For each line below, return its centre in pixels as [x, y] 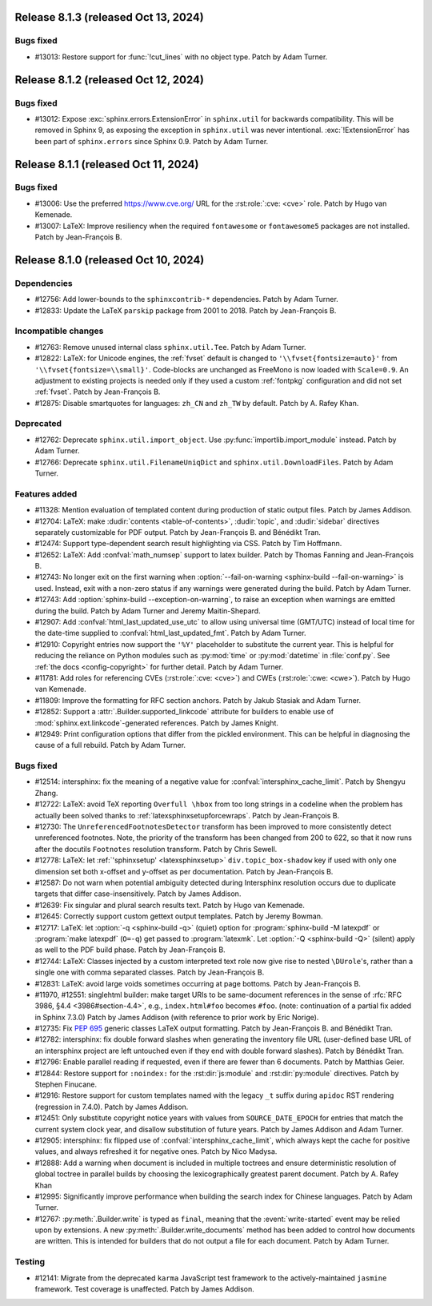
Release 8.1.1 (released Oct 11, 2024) [107, 164]
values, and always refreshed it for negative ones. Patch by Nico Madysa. [156, 1151]
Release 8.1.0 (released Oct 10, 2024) [110, 260]
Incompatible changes [59, 331]
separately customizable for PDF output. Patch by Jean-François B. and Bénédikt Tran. [178, 532]
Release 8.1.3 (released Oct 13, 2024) [109, 17]
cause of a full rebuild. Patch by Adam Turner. [110, 745]
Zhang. [46, 793]
